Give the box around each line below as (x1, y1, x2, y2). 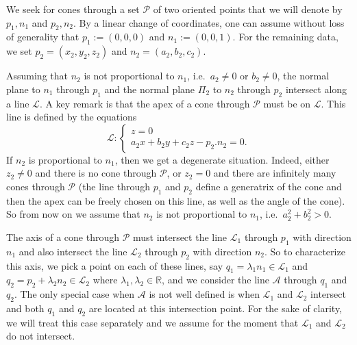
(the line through (78, 179, 150, 193)
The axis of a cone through (6, 229, 120, 244)
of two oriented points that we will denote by (153, 2, 343, 16)
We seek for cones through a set (6, 2, 140, 16)
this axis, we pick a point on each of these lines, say (6, 258, 223, 272)
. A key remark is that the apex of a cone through (39, 96, 250, 110)
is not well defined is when (149, 287, 260, 301)
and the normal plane (104, 81, 195, 96)
